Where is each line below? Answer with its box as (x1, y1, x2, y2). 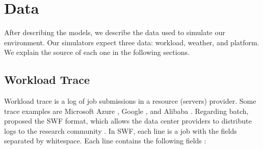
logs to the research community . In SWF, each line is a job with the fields (4, 125, 237, 136)
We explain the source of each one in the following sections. (4, 47, 190, 57)
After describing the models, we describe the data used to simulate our (4, 27, 225, 38)
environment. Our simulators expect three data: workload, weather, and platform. (4, 37, 259, 47)
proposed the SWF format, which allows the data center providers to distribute (4, 115, 252, 126)
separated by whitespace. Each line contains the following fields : (4, 135, 206, 146)
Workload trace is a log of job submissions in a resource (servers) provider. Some (4, 96, 256, 106)
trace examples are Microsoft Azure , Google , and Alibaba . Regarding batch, (4, 105, 249, 116)
